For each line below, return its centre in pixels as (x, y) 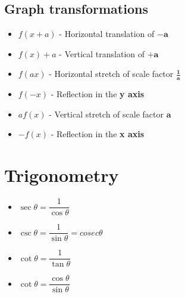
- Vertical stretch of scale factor (106, 114)
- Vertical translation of (102, 53)
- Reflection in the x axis (98, 134)
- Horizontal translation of (107, 34)
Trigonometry (62, 175)
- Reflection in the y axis (98, 94)
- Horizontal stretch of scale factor (111, 74)
